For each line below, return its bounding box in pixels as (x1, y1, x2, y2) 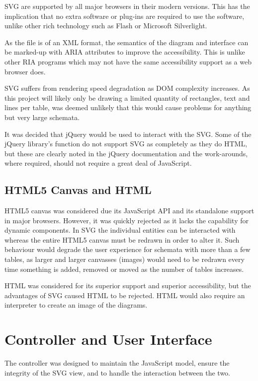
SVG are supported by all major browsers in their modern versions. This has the (4, 1, 250, 11)
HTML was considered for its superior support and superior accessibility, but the (4, 280, 251, 291)
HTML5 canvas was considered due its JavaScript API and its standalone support (4, 205, 255, 216)
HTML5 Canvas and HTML (4, 182, 152, 197)
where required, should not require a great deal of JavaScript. (4, 158, 192, 168)
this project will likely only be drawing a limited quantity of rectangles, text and (4, 92, 250, 103)
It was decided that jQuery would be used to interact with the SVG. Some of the (4, 128, 252, 139)
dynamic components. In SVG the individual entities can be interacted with (4, 225, 236, 235)
